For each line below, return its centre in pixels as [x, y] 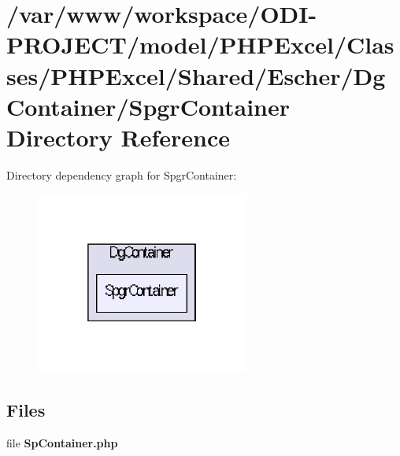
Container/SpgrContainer [148, 106]
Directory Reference [119, 137]
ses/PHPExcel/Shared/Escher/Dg [196, 75]
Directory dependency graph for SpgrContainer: [122, 174]
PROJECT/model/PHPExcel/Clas [200, 44]
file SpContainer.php [62, 442]
